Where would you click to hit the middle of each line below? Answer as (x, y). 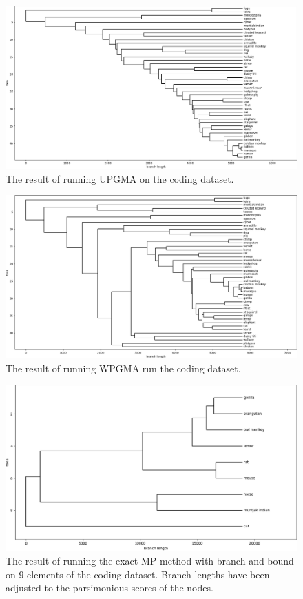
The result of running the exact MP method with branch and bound (150, 561)
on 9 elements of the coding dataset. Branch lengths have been (138, 574)
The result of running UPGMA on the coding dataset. (120, 178)
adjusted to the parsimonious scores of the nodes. (109, 588)
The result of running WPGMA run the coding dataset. (123, 368)
